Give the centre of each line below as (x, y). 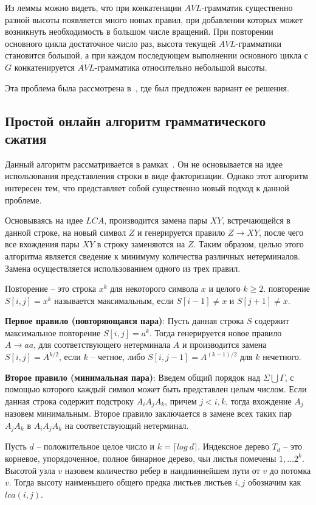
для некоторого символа (154, 288)
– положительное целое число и (96, 446)
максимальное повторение (53, 332)
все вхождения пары (42, 244)
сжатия (26, 138)
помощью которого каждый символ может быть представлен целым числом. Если (156, 389)
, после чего (281, 232)
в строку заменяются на (141, 244)
